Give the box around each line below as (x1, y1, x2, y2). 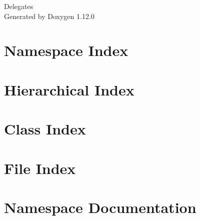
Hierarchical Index (4, 79, 134, 99)
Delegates (4, 1, 33, 11)
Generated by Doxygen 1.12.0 (4, 10, 94, 21)
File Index (4, 157, 76, 178)
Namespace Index (4, 40, 128, 60)
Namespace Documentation (4, 196, 196, 217)
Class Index (4, 118, 86, 139)
